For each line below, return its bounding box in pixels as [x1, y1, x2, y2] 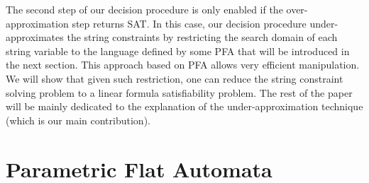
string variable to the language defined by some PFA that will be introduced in [6, 43, 350, 58]
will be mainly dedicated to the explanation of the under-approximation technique [6, 99, 363, 114]
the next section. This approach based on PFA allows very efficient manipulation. [6, 57, 360, 72]
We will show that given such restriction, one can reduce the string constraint [6, 71, 343, 85]
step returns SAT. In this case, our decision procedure [72, 16, 307, 30]
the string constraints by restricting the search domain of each [67, 30, 338, 45]
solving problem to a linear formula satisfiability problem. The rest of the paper [6, 85, 353, 100]
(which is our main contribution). [6, 112, 150, 127]
